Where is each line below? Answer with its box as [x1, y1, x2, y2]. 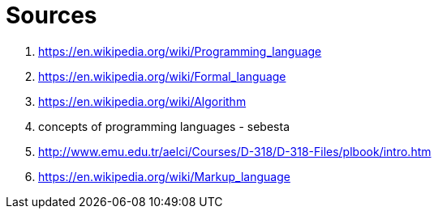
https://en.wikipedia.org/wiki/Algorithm [38, 94, 247, 108]
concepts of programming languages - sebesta [38, 119, 290, 133]
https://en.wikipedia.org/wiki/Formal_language [38, 69, 286, 83]
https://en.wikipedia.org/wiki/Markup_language [38, 169, 290, 183]
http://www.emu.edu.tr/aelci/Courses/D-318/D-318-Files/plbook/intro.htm [38, 144, 432, 158]
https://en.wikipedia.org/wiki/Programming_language [38, 44, 322, 58]
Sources [6, 2, 97, 29]
